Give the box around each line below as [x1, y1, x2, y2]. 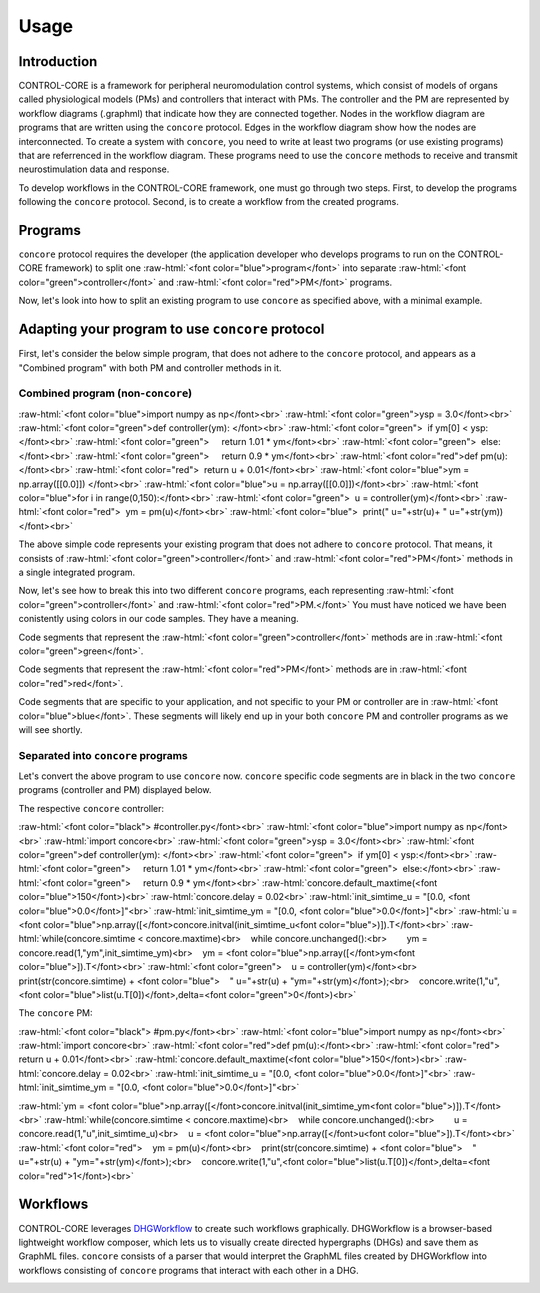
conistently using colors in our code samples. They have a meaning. [18, 613, 299, 625]
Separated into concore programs [18, 748, 189, 762]
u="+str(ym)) [448, 506, 504, 518]
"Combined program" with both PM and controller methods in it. [18, 361, 282, 374]
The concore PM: [18, 1007, 93, 1019]
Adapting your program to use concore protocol [18, 321, 325, 338]
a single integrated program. [18, 566, 136, 578]
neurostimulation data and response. [18, 163, 170, 175]
